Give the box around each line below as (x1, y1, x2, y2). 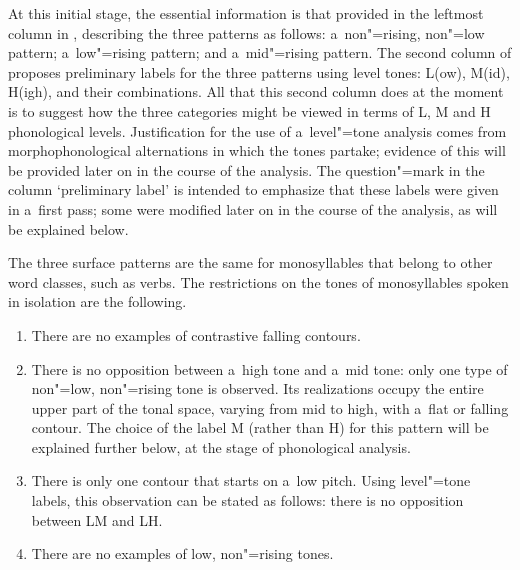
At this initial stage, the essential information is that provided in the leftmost (8, 3, 484, 23)
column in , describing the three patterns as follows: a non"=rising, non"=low (8, 22, 485, 43)
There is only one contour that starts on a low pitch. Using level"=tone (31, 470, 471, 491)
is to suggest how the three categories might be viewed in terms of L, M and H (8, 100, 491, 121)
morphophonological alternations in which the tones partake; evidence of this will (8, 140, 506, 161)
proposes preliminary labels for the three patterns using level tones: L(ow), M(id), (8, 61, 510, 82)
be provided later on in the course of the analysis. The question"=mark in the (8, 159, 485, 180)
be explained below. (8, 218, 129, 239)
